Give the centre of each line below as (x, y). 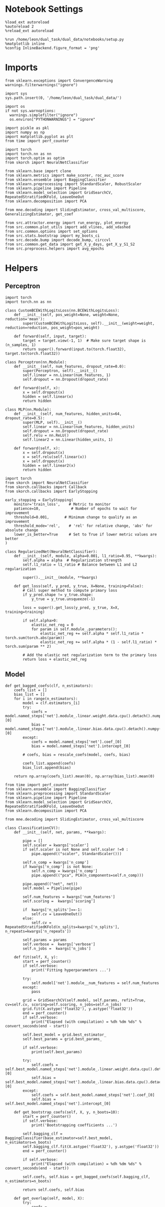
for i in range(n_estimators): (46, 699)
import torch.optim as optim (35, 158)
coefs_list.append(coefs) (49, 763)
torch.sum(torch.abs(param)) (35, 638)
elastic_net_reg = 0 (52, 625)
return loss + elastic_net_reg (55, 659)
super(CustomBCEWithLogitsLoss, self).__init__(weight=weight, (89, 323)
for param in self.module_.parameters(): (74, 629)
